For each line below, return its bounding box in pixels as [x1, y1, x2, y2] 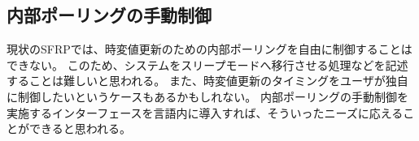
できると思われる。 [28, 120, 132, 137]
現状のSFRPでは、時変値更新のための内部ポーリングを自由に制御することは [7, 41, 412, 58]
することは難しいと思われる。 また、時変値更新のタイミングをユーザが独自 [7, 72, 408, 89]
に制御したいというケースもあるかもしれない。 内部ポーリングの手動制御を [7, 88, 408, 105]
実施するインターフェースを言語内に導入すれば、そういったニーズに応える [7, 104, 404, 121]
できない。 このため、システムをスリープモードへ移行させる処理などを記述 [7, 56, 408, 73]
